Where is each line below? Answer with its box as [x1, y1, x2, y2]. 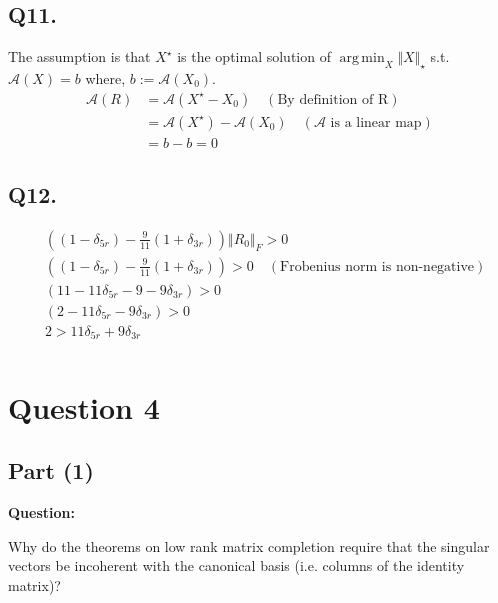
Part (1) [8, 455, 94, 486]
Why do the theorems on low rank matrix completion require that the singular [8, 535, 490, 556]
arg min [339, 51, 385, 66]
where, [85, 68, 126, 88]
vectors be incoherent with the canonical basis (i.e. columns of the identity [8, 555, 465, 576]
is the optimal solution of [177, 46, 331, 67]
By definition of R [277, 92, 389, 107]
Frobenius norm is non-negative [280, 259, 475, 274]
